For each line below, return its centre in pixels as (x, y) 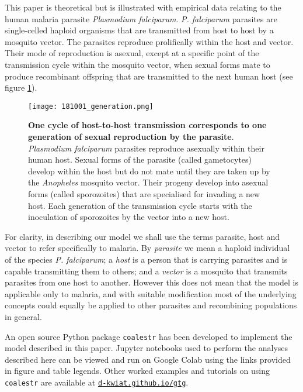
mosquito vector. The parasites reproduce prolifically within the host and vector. (149, 41)
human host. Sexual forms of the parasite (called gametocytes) (140, 159)
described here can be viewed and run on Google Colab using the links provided (148, 359)
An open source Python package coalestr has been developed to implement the (149, 336)
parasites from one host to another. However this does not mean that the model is (152, 282)
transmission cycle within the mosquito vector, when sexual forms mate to (137, 64)
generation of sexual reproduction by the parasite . (131, 136)
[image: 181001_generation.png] (91, 106)
